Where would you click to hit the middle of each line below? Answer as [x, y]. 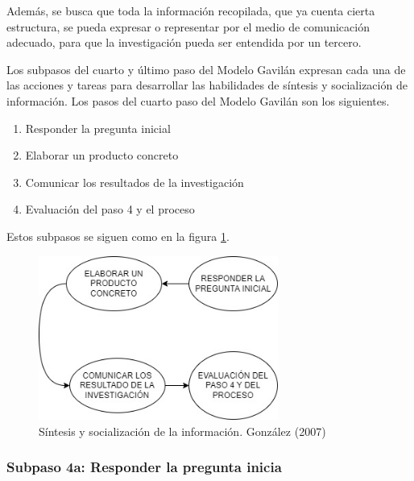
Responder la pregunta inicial [98, 128]
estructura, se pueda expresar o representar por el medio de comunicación [188, 26]
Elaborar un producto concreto [102, 155]
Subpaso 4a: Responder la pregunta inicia [144, 467]
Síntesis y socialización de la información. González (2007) [182, 431]
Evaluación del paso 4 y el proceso [110, 209]
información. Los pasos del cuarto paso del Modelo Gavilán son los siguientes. [198, 100]
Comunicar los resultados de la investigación [135, 182]
